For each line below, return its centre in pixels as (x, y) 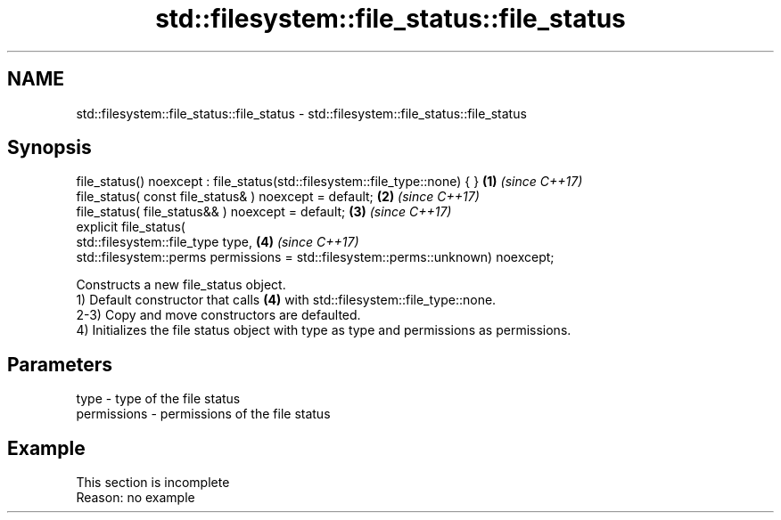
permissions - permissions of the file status (203, 414)
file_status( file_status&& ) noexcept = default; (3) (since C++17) (264, 212)
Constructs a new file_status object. (181, 285)
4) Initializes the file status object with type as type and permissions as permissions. (324, 330)
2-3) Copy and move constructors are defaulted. (218, 315)
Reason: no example (136, 498)
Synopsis (49, 148)
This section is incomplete (153, 483)
